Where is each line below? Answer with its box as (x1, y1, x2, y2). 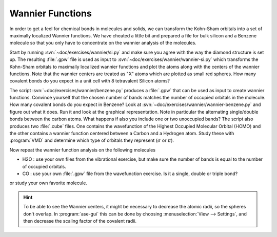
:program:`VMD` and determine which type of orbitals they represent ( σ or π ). (9, 137, 174, 143)
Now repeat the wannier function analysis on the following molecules (9, 146, 156, 153)
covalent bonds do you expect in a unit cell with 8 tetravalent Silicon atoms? (9, 78, 170, 84)
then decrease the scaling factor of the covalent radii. (23, 218, 137, 224)
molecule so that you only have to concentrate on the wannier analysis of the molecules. (9, 40, 197, 46)
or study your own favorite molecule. (9, 180, 87, 186)
